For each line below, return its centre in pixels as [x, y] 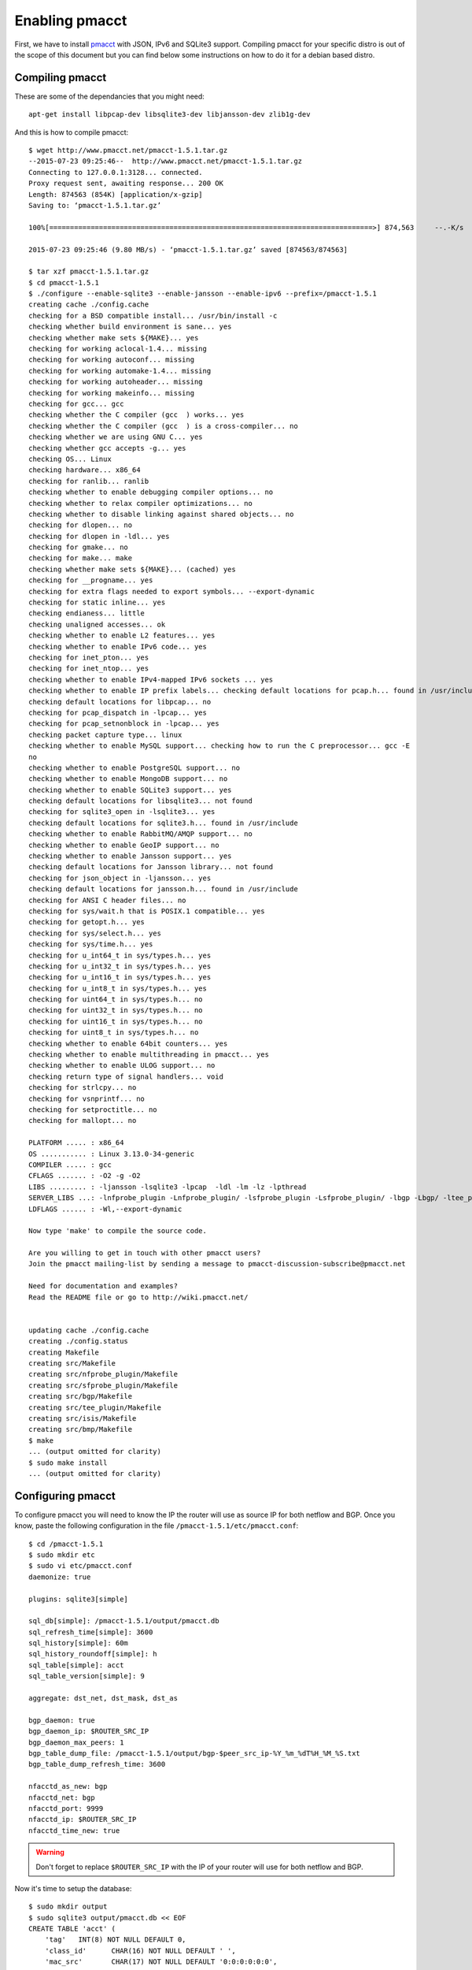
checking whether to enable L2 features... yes [122, 636]
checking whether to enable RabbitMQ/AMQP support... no [141, 834]
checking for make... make [81, 558]
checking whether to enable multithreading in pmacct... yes [149, 1055]
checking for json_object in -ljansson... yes [120, 878]
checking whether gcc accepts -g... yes [107, 448]
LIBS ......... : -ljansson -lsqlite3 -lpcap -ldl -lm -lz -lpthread [168, 1187]
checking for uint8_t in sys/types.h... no [114, 1033]
